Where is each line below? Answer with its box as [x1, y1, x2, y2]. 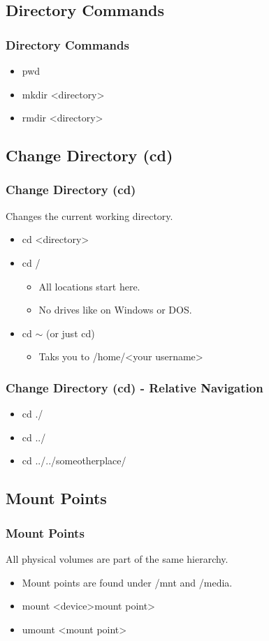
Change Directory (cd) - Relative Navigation [6, 378, 263, 396]
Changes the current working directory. [6, 208, 173, 223]
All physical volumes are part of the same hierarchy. [6, 551, 228, 566]
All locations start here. [38, 279, 140, 293]
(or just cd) [45, 325, 95, 340]
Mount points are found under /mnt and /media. [22, 575, 233, 589]
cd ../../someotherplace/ [22, 453, 126, 468]
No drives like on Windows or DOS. [38, 302, 192, 317]
